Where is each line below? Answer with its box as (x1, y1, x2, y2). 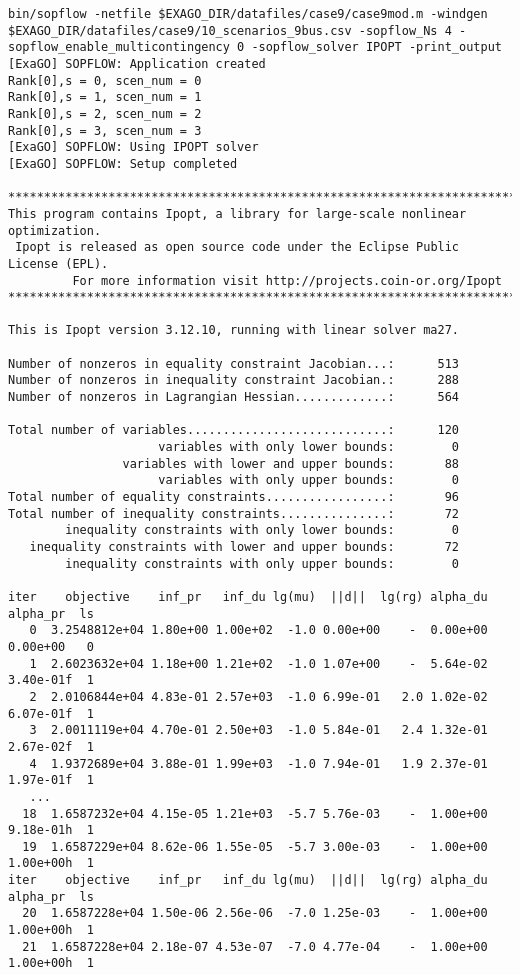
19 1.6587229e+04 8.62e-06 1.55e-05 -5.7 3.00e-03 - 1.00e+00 (22, 839, 488, 854)
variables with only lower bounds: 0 (158, 440, 460, 455)
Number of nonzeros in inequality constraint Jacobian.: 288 (8, 373, 460, 388)
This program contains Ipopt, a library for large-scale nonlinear (8, 206, 467, 221)
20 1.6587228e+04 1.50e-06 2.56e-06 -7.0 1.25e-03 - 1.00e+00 (22, 906, 488, 921)
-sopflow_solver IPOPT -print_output (251, 40, 502, 55)
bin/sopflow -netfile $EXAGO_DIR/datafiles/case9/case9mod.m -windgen (8, 7, 488, 21)
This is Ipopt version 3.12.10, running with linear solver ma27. (8, 323, 460, 338)
